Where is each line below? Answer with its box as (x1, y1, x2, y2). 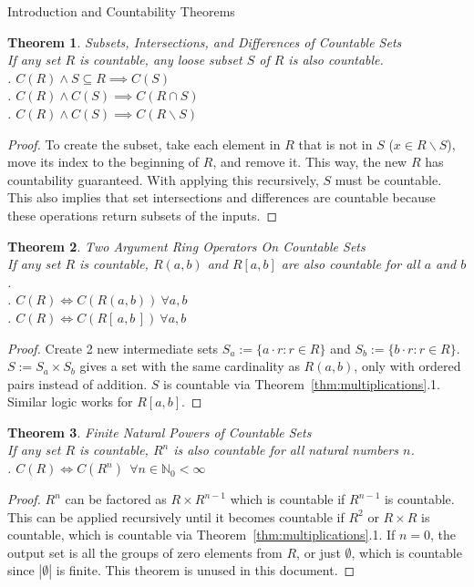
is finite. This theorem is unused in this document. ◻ (56, 561, 355, 580)
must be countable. (335, 170, 442, 189)
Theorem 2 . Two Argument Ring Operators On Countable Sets (7, 236, 366, 255)
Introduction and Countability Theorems (7, 2, 235, 20)
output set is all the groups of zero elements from (7, 542, 283, 561)
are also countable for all (281, 254, 420, 273)
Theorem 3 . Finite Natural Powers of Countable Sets (7, 422, 312, 441)
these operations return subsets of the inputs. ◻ (7, 205, 278, 224)
